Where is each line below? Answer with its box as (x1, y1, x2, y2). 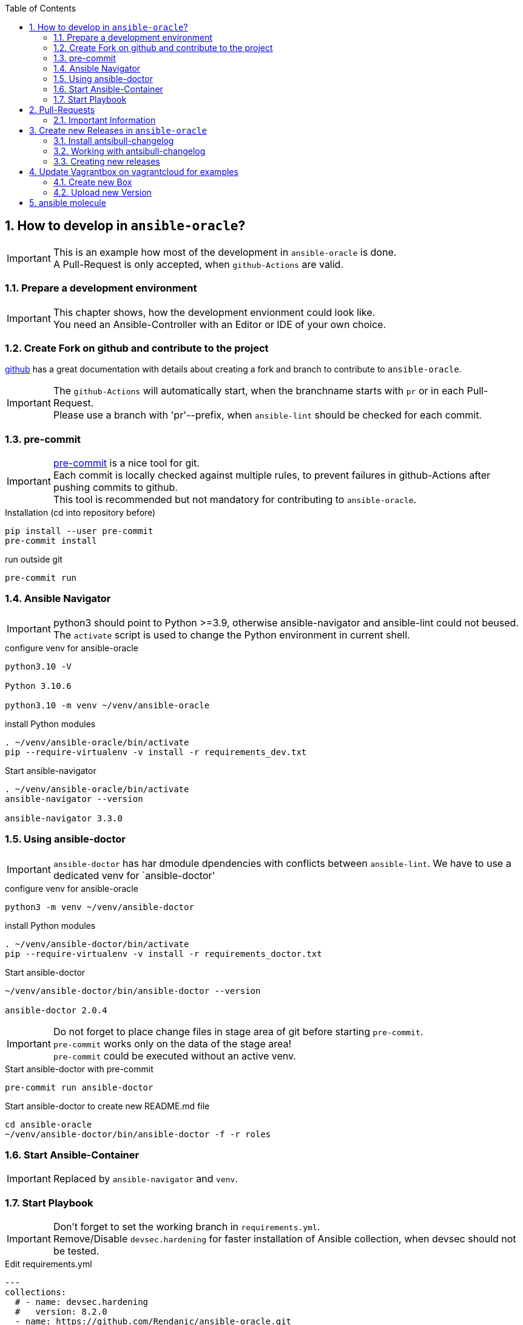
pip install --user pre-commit (5, 526, 154, 536)
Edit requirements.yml (5, 1259, 92, 1270)
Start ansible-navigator (5, 765, 96, 776)
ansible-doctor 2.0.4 (5, 1005, 107, 1015)
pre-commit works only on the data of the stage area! (53, 1037, 292, 1050)
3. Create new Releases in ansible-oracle (29, 125, 207, 135)
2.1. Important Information (53, 115, 156, 125)
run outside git (5, 554, 62, 565)
